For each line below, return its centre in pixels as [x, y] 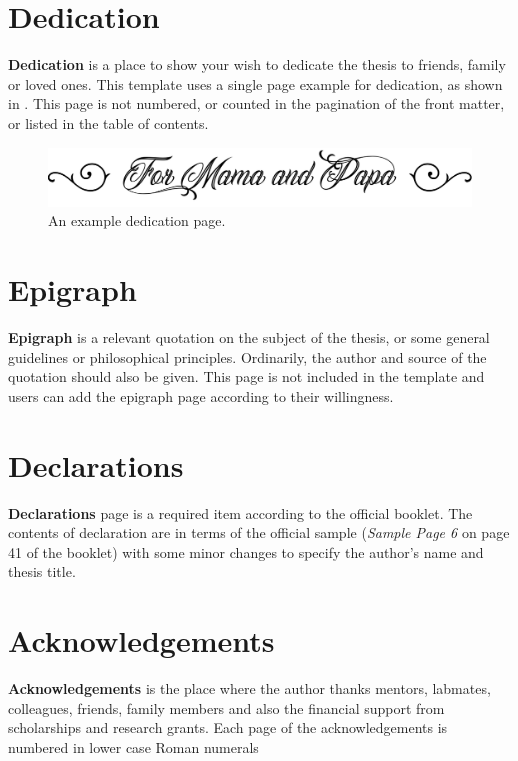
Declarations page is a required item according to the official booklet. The [240, 512]
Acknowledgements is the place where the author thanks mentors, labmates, [249, 688]
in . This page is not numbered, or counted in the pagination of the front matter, [256, 103]
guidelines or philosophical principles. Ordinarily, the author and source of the [247, 356]
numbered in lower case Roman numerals [133, 746]
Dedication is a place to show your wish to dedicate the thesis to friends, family [257, 64]
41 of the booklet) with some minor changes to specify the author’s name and [246, 551]
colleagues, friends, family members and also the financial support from [226, 707]
